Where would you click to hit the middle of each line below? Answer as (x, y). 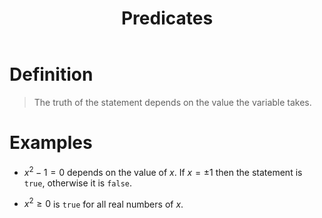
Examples (51, 143)
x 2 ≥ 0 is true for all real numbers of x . (103, 203)
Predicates (167, 18)
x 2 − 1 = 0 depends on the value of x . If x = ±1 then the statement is (163, 171)
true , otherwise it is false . (78, 183)
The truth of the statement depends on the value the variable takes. (172, 102)
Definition (51, 74)
